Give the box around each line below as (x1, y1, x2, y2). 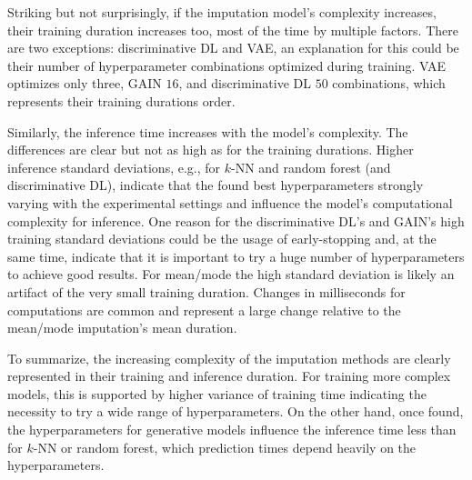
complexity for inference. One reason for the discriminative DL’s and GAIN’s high (7, 211, 465, 230)
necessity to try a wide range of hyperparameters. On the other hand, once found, (7, 402, 464, 421)
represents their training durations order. (7, 91, 236, 110)
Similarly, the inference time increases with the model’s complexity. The (7, 122, 408, 141)
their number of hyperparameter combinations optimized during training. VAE (7, 55, 447, 75)
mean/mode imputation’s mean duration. (7, 318, 237, 337)
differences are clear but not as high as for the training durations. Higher (7, 140, 414, 159)
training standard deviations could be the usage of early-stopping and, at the (7, 229, 437, 248)
